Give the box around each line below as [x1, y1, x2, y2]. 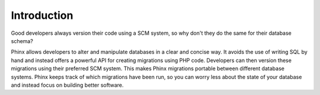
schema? [11, 37, 34, 44]
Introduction [11, 9, 73, 22]
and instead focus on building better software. [11, 81, 124, 89]
